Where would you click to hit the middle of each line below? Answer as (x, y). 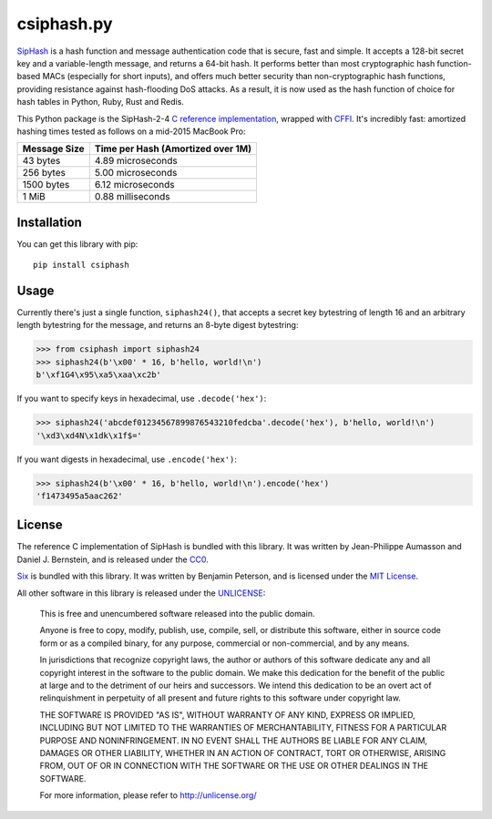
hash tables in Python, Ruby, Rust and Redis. (100, 102)
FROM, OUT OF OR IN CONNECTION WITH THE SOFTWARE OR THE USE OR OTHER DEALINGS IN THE (234, 766)
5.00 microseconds (136, 173)
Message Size (53, 148)
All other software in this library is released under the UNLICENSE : (141, 593)
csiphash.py (65, 24)
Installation (49, 222)
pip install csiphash (81, 265)
